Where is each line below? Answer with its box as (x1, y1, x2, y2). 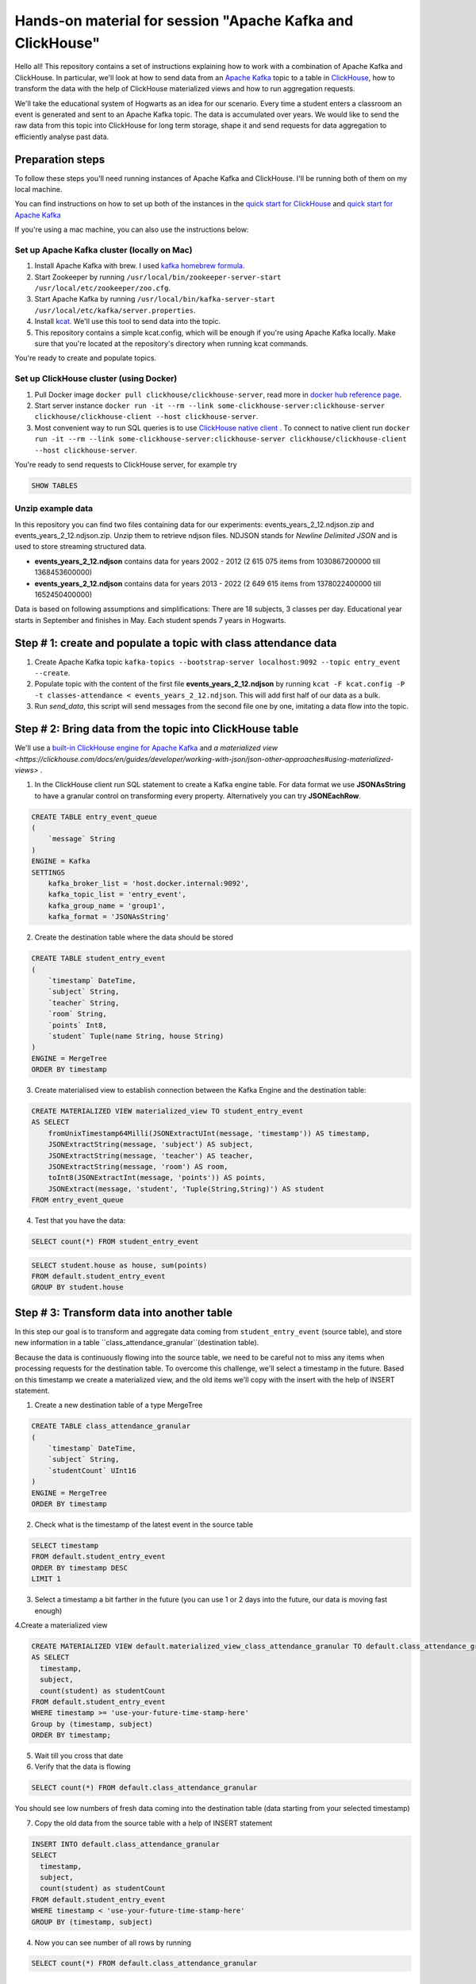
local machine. (14, 184, 63, 194)
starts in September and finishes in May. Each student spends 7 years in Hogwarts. (14, 615, 286, 625)
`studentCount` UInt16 (48, 1466, 136, 1475)
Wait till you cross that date (34, 1751, 124, 1761)
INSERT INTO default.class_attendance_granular (31, 1840, 220, 1848)
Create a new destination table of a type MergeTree (34, 1401, 203, 1410)
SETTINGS (31, 867, 66, 877)
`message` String (48, 834, 116, 844)
